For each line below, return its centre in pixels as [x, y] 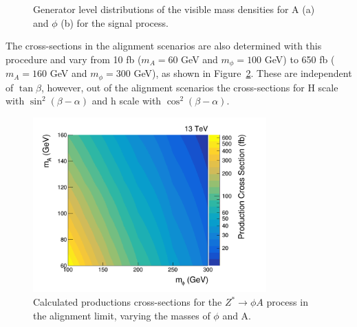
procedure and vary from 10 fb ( [74, 59]
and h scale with [127, 101]
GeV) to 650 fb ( [300, 59]
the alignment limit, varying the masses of [122, 315]
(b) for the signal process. [115, 22]
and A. [237, 315]
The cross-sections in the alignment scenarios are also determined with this [164, 46]
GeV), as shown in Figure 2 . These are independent [243, 73]
